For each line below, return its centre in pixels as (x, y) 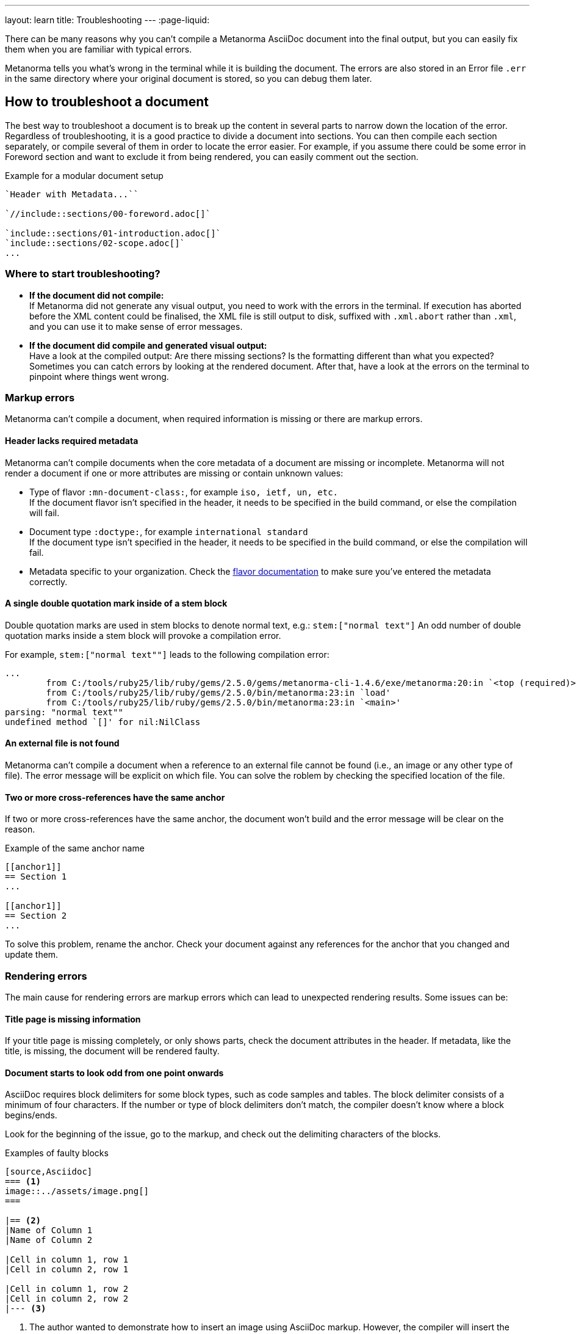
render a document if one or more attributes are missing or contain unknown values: (174, 473)
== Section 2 (36, 916)
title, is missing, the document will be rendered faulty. (112, 1051)
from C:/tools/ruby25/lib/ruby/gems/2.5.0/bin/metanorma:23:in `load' (218, 692)
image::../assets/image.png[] (77, 1191)
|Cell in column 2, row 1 (67, 1270)
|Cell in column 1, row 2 (67, 1289)
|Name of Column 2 (49, 1240)
